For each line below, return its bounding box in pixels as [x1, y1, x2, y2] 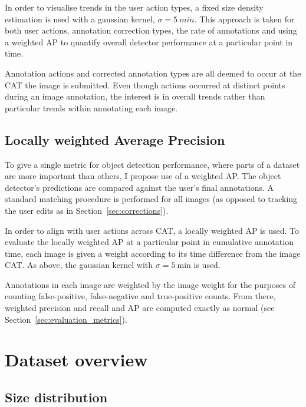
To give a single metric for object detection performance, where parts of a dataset [5, 158, 300, 170]
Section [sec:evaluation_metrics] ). [5, 313, 127, 325]
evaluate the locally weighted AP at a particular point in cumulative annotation [5, 236, 294, 248]
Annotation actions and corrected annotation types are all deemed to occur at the [5, 67, 301, 79]
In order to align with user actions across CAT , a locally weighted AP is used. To [5, 224, 299, 236]
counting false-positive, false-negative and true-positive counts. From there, [5, 290, 276, 302]
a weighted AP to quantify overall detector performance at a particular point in [5, 35, 293, 48]
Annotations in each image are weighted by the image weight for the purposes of [5, 278, 296, 290]
